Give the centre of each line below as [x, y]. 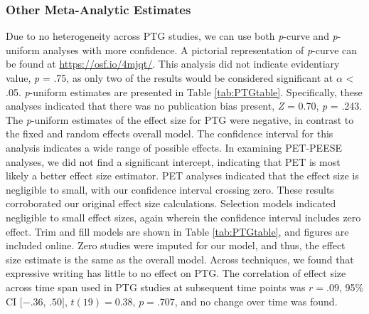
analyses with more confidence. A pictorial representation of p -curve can [200, 49]
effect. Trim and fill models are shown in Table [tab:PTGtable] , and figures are [177, 231]
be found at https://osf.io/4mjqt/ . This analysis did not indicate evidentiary [173, 64]
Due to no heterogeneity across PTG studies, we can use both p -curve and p [172, 36]
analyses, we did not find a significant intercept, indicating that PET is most [173, 161]
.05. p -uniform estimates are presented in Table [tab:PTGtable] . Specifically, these [184, 91]
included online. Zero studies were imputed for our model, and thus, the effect [176, 245]
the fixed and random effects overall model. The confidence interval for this [170, 134]
